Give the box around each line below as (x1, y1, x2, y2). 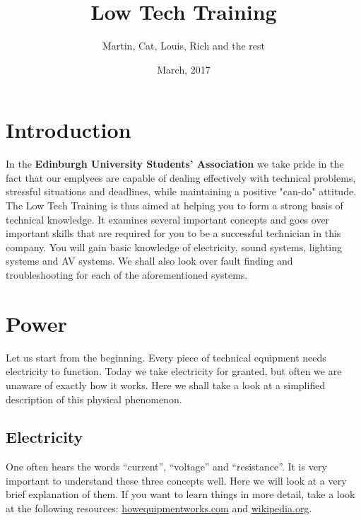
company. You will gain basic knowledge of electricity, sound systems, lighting (6, 239, 343, 254)
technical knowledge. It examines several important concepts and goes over (6, 212, 330, 226)
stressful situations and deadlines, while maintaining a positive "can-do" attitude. (6, 184, 357, 199)
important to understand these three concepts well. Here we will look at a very (6, 473, 347, 487)
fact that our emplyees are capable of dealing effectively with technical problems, (6, 170, 356, 185)
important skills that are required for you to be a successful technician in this (6, 226, 341, 241)
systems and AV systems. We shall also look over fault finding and (6, 253, 293, 268)
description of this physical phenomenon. (6, 391, 182, 406)
